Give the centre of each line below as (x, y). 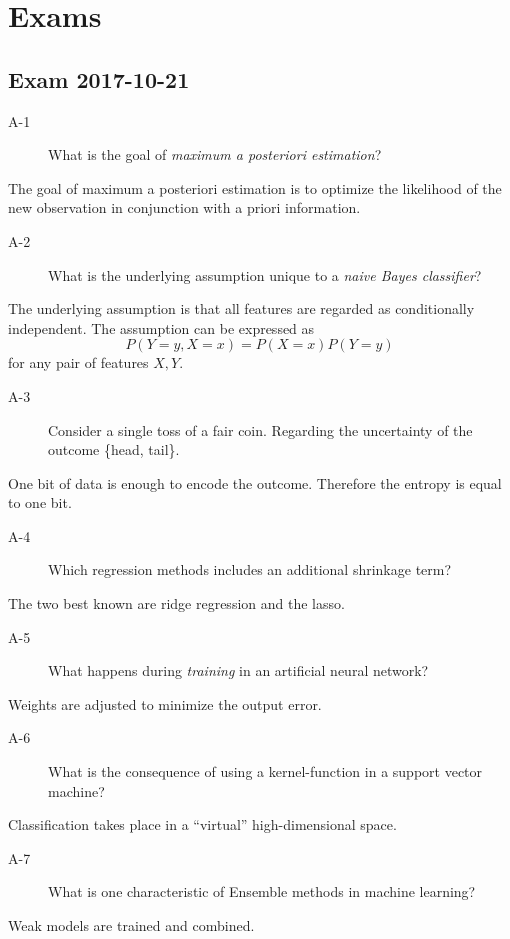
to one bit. (40, 502)
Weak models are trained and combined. (131, 925)
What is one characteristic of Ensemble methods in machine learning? (262, 891)
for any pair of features (78, 362)
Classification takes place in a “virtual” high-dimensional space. (202, 824)
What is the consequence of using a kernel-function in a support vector (265, 771)
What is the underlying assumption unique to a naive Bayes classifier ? (265, 274)
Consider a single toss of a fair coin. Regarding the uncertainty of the (260, 429)
